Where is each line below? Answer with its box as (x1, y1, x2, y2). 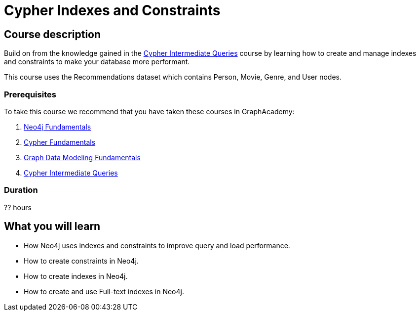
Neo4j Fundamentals (24, 122, 91, 131)
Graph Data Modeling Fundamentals (24, 153, 141, 162)
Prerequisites (4, 89, 56, 99)
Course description (4, 28, 101, 41)
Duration (4, 185, 38, 195)
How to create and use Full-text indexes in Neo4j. (24, 287, 184, 296)
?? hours (4, 203, 32, 212)
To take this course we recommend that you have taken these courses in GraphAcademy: (4, 107, 295, 116)
